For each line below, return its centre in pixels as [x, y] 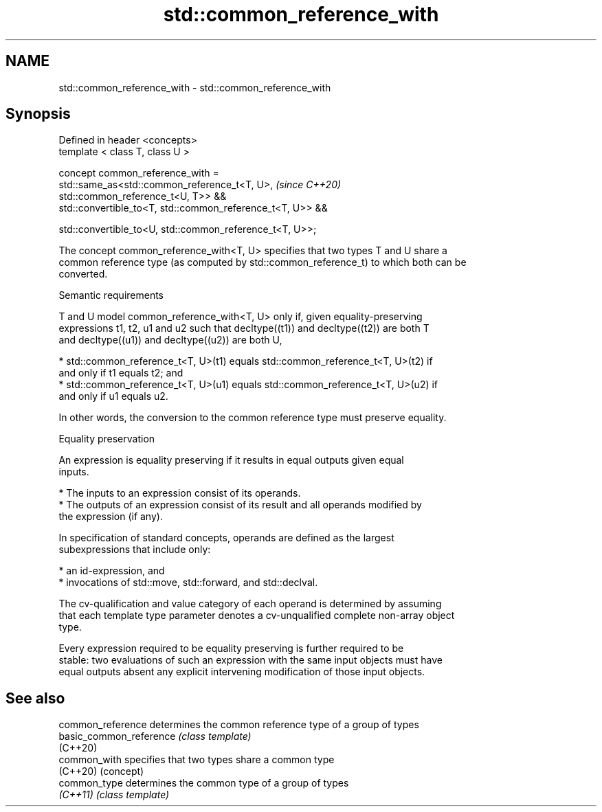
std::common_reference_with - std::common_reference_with [195, 87]
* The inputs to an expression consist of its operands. [180, 493]
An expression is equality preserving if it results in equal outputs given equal [231, 460]
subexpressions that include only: [135, 550]
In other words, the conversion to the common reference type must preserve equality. [253, 418]
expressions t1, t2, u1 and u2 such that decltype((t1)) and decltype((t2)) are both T [244, 328]
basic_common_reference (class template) [155, 736]
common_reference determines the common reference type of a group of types [239, 725]
